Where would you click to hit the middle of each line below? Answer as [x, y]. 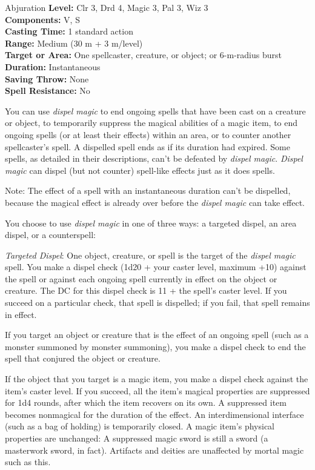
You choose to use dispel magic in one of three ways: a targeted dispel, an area [151, 223]
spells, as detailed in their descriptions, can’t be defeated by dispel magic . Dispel [154, 158]
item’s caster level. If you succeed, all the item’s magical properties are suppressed [157, 390]
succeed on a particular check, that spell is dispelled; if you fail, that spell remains [157, 303]
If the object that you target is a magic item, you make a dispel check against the [157, 379]
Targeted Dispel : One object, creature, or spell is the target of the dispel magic [150, 255]
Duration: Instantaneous [53, 66]
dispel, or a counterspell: [50, 235]
